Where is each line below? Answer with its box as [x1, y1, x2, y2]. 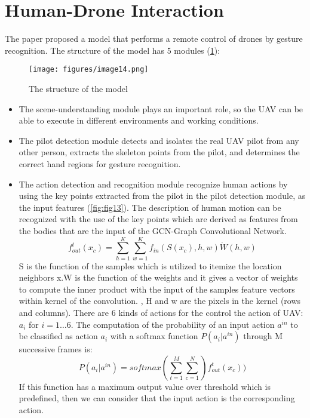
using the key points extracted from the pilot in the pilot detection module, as [19, 189, 306, 202]
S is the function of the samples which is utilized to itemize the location [19, 259, 282, 272]
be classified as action [19, 330, 98, 342]
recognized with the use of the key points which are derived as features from [19, 213, 298, 225]
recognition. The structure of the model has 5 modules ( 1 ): [5, 44, 220, 56]
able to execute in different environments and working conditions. [19, 114, 259, 127]
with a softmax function [110, 330, 198, 342]
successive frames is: [19, 343, 93, 355]
